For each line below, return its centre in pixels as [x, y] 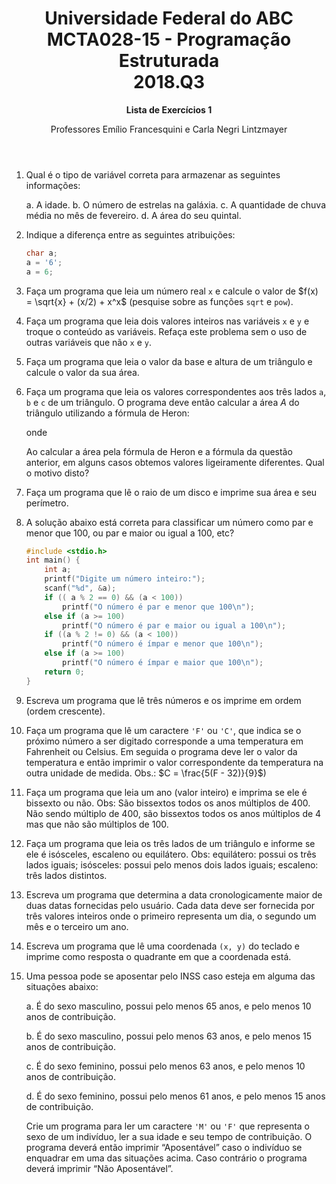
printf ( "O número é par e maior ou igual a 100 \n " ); [174, 625]
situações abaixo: [62, 986]
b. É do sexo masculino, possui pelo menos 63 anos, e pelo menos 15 [169, 1036]
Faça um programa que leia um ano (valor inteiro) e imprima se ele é [166, 792]
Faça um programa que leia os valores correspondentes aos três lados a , [176, 391]
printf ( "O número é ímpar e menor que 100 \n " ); [163, 644]
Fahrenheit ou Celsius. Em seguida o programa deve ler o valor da [161, 751]
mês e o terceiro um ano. [77, 926]
